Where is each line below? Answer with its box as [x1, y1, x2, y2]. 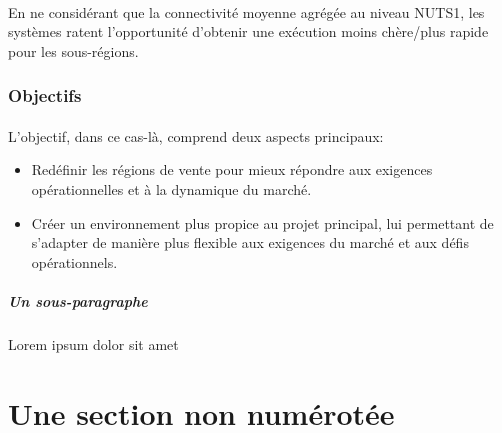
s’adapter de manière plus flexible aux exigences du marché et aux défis [31, 232, 469, 253]
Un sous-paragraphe [8, 290, 148, 311]
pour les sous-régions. [8, 40, 139, 61]
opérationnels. [31, 251, 118, 272]
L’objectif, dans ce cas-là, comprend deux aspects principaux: [8, 125, 384, 146]
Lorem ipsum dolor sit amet [8, 333, 179, 354]
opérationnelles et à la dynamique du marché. [31, 179, 312, 199]
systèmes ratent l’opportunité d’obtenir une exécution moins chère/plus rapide [8, 21, 489, 42]
